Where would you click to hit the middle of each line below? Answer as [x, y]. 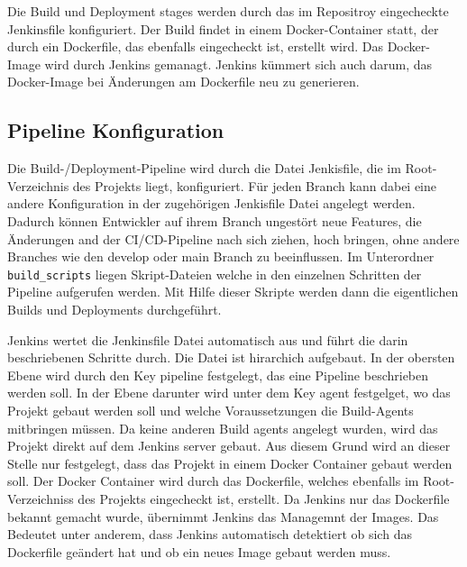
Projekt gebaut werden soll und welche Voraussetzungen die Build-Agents [211, 410]
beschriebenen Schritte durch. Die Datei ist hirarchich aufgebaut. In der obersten [231, 357]
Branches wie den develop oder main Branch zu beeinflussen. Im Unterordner [221, 256]
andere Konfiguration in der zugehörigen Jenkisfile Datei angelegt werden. [211, 203]
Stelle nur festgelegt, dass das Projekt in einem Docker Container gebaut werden [230, 463]
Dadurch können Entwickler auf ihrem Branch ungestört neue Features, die [215, 220]
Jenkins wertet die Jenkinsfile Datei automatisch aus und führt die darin [208, 339]
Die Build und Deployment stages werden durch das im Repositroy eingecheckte [228, 11]
